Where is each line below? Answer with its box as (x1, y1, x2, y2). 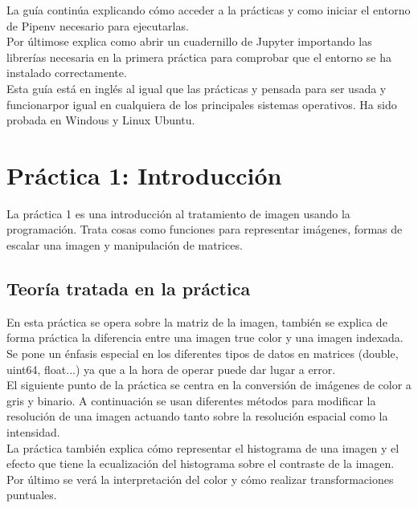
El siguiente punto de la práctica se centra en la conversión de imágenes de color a (6, 376, 412, 393)
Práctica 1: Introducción (6, 158, 282, 191)
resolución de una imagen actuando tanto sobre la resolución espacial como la (6, 408, 388, 425)
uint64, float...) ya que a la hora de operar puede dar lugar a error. (6, 360, 336, 377)
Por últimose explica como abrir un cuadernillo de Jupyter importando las (6, 33, 372, 50)
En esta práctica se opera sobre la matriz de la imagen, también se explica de (6, 313, 387, 330)
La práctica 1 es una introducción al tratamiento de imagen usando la (6, 205, 350, 221)
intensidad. (6, 424, 60, 441)
